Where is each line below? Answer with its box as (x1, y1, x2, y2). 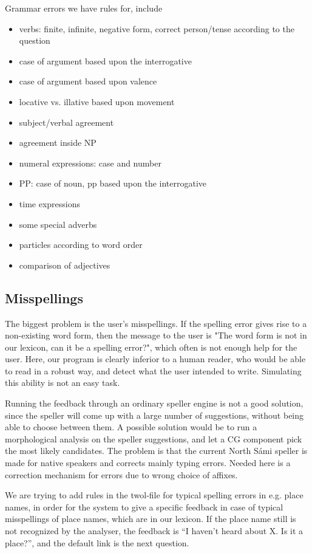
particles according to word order (19, 238, 143, 251)
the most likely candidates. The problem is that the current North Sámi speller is (5, 444, 308, 457)
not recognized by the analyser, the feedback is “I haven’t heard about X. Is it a (5, 524, 304, 537)
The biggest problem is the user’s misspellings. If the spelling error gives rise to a (5, 317, 307, 329)
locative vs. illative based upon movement (19, 95, 175, 108)
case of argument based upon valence (19, 75, 157, 88)
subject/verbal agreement (19, 115, 114, 128)
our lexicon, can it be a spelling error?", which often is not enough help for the (5, 340, 297, 353)
